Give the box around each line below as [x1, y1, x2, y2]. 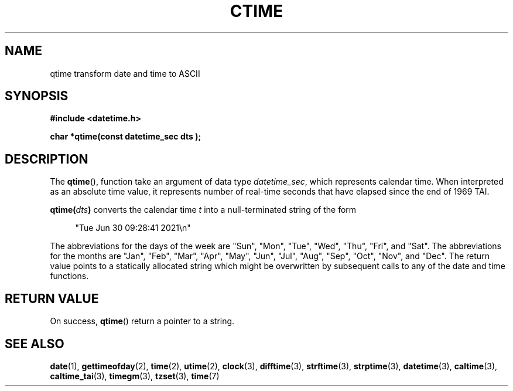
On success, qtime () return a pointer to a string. [50, 316, 235, 327]
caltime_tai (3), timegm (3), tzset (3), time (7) [50, 370, 220, 381]
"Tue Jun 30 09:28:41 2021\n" [75, 223, 191, 233]
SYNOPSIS [5, 89, 69, 104]
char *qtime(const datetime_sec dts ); [50, 131, 201, 142]
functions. [50, 271, 89, 281]
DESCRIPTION [5, 151, 88, 166]
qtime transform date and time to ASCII [50, 68, 200, 79]
